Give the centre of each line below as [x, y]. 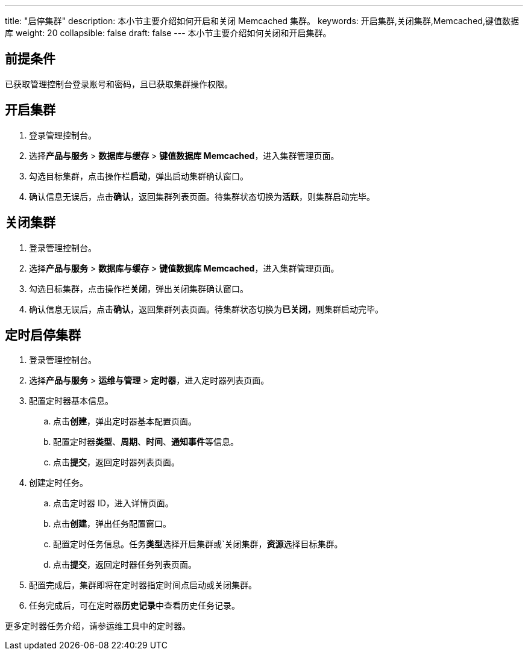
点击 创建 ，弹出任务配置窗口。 [112, 524]
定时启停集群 [43, 335]
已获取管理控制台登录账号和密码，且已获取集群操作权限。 [119, 84]
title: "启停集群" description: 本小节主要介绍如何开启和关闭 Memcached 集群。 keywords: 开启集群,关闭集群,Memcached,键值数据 [262, 21]
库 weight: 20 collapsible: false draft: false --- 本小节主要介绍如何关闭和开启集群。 [168, 33]
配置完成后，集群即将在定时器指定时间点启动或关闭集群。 [143, 585]
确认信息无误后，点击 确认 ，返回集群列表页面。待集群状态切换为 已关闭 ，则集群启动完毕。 [206, 309]
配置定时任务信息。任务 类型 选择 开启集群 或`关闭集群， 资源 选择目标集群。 [198, 544]
